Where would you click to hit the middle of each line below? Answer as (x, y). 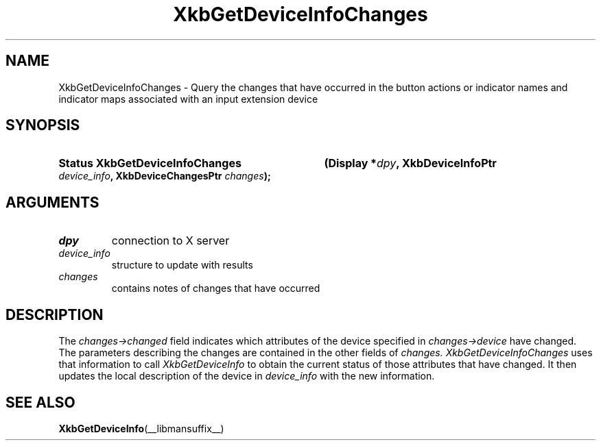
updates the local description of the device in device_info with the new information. (247, 376)
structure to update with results (182, 265)
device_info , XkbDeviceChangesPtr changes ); (165, 176)
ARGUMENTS (52, 202)
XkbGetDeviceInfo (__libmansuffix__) (141, 428)
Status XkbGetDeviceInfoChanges (150, 163)
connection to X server (170, 241)
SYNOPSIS (43, 125)
